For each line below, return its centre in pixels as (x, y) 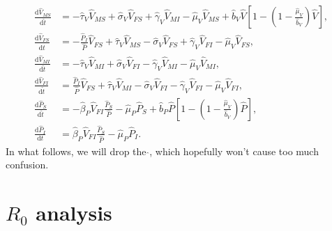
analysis (74, 213)
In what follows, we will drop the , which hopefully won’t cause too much (162, 151)
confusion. (27, 165)
